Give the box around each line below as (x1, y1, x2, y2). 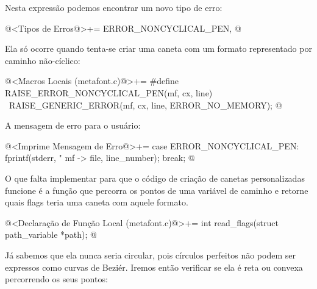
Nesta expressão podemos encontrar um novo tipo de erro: (5, 1, 223, 13)
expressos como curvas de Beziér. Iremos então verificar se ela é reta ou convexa (5, 260, 303, 273)
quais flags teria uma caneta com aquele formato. (5, 196, 188, 209)
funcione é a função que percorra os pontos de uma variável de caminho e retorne (5, 184, 308, 196)
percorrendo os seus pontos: (5, 273, 108, 285)
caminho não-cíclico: (5, 54, 80, 66)
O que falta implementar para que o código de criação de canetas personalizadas (5, 171, 305, 184)
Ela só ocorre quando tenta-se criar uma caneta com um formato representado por (5, 42, 312, 55)
